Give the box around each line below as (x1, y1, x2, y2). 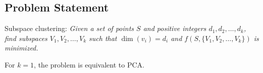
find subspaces (5, 32, 47, 43)
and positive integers (143, 23, 206, 33)
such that (89, 32, 117, 43)
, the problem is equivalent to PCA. (34, 59, 144, 69)
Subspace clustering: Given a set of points (5, 23, 134, 33)
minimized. (5, 42, 38, 53)
